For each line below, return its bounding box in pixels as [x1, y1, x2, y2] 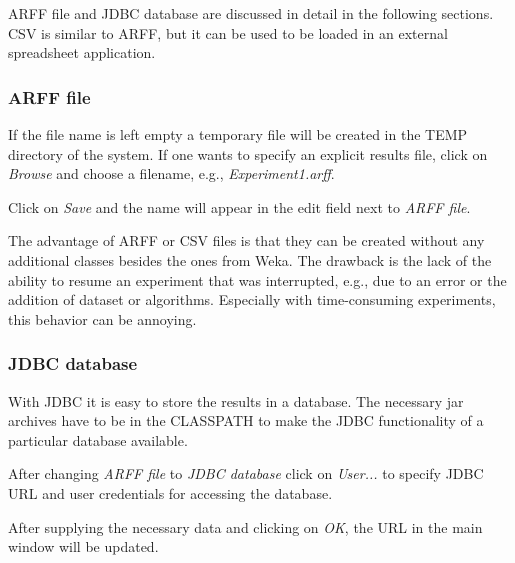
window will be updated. [8, 536, 159, 557]
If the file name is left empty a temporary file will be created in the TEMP [8, 124, 468, 144]
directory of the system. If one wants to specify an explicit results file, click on [8, 143, 488, 164]
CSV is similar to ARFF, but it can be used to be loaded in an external [8, 22, 448, 43]
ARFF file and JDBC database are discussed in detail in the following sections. [8, 3, 494, 23]
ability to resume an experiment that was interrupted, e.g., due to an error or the [8, 269, 507, 290]
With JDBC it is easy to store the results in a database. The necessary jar [8, 390, 464, 411]
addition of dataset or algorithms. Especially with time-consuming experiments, [8, 289, 496, 310]
